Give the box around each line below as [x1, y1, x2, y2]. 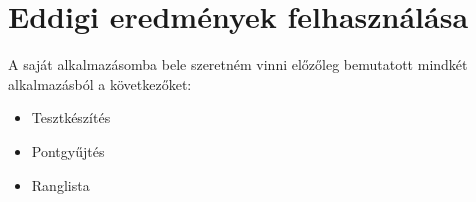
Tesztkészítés [31, 107, 111, 128]
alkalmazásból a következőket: [8, 73, 192, 94]
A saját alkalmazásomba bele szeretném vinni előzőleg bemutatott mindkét [8, 54, 468, 75]
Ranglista [31, 174, 90, 195]
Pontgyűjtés [31, 140, 105, 161]
